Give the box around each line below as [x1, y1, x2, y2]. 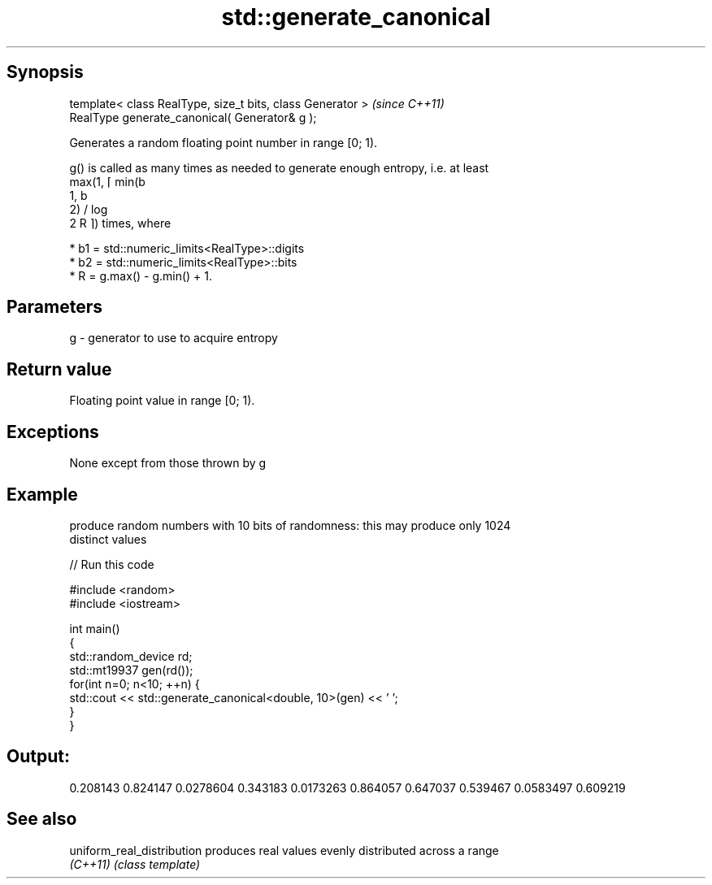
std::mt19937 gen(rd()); [69, 662, 193, 677]
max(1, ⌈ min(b [69, 174, 145, 189]
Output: [7, 746, 70, 767]
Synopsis [7, 62, 84, 83]
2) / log [69, 202, 108, 216]
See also [7, 809, 77, 830]
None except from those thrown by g [69, 456, 267, 471]
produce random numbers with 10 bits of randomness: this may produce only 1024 [69, 518, 511, 532]
